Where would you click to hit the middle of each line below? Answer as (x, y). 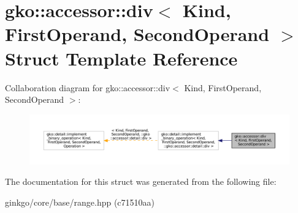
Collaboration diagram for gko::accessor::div (88, 87)
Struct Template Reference (121, 58)
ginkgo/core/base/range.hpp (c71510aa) (80, 202)
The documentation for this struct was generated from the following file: (141, 181)
